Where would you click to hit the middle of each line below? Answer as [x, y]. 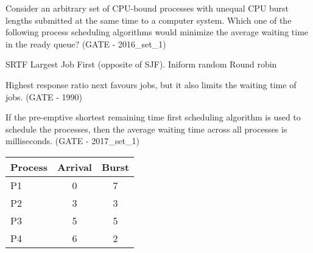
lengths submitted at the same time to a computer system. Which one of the [149, 20]
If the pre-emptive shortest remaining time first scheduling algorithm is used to [153, 117]
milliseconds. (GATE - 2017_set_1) [72, 141]
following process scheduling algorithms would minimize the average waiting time [157, 32]
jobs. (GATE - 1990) [44, 96]
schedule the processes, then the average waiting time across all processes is [146, 129]
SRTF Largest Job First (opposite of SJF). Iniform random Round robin [141, 64]
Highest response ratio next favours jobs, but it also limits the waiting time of [151, 84]
